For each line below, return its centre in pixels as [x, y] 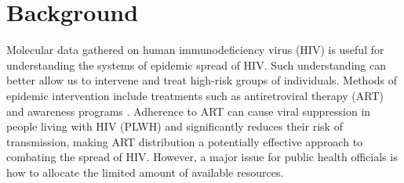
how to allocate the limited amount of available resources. [145, 172]
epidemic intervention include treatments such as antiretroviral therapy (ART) [195, 95]
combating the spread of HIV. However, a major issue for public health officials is [202, 157]
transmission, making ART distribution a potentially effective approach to [185, 141]
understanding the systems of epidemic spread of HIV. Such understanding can [196, 65]
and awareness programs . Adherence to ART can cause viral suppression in [189, 111]
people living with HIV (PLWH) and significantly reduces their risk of [175, 126]
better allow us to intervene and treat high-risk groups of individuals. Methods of [202, 80]
